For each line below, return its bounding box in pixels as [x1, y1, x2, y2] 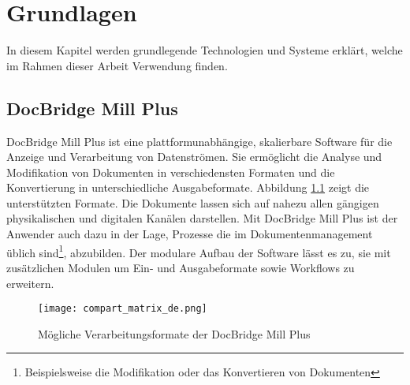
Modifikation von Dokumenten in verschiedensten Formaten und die [6, 163, 335, 180]
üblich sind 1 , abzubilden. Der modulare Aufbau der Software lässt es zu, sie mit [6, 241, 391, 260]
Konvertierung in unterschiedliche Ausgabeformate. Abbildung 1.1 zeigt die [6, 179, 370, 196]
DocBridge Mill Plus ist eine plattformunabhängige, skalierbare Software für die [6, 133, 393, 149]
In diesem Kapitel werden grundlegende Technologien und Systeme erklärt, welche [6, 42, 403, 58]
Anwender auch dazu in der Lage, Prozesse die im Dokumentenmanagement [6, 226, 373, 242]
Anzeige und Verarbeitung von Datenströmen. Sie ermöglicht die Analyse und [6, 148, 382, 165]
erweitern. [6, 275, 54, 291]
